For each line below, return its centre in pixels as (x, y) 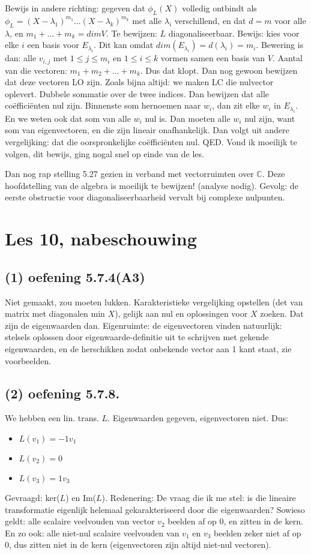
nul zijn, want (270, 118)
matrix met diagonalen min (55, 313)
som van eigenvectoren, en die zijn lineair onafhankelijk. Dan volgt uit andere (147, 130)
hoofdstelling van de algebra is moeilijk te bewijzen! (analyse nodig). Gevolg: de (152, 185)
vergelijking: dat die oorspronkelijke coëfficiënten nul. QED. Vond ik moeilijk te (151, 142)
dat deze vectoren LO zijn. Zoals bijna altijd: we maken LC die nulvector (139, 82)
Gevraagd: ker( (32, 497)
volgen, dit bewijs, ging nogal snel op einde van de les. (104, 153)
